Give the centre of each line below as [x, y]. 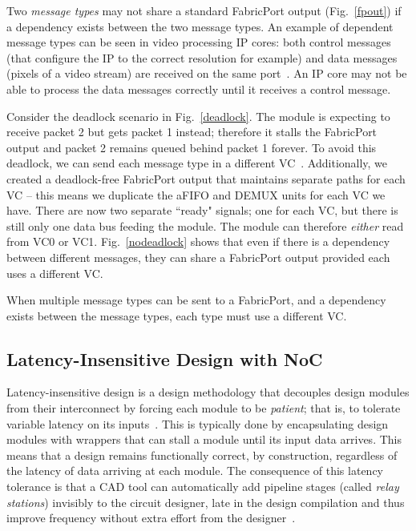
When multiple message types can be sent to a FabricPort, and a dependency [196, 300]
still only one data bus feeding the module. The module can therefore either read [205, 225]
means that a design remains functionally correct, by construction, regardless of [202, 455]
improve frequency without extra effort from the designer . [151, 518]
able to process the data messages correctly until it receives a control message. [199, 88]
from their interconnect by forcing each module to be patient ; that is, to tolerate [204, 408]
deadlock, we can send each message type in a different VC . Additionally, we [197, 163]
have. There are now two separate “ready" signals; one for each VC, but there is [202, 210]
